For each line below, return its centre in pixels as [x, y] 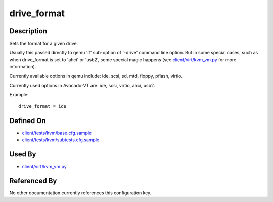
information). [23, 67]
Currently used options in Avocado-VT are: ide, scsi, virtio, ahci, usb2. [82, 86]
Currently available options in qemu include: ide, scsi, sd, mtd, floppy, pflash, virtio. [96, 76]
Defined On [28, 121]
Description [28, 31]
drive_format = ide [42, 106]
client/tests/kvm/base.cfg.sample [57, 133]
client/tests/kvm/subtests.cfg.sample [61, 140]
